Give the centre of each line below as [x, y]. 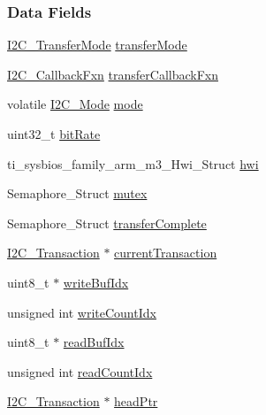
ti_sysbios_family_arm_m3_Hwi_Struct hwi [133, 163]
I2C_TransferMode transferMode [97, 45]
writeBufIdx [96, 282]
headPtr [136, 401]
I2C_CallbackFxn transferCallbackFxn [113, 74]
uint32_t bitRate [54, 134]
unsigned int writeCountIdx [82, 312]
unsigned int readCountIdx [80, 371]
